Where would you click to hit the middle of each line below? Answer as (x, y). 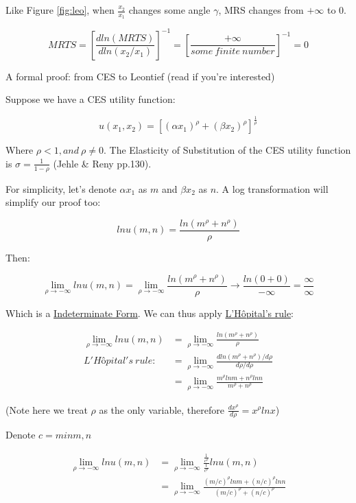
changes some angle (169, 10)
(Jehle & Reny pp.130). (102, 163)
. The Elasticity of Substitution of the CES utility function (227, 150)
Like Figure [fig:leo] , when (60, 10)
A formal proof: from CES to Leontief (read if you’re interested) (140, 76)
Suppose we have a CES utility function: (91, 99)
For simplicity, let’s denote (61, 188)
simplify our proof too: (53, 202)
